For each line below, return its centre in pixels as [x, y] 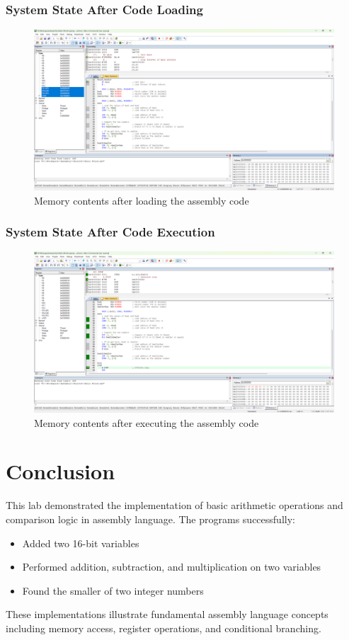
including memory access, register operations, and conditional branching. [164, 628]
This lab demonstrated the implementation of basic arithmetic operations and [174, 505]
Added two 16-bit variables [81, 543]
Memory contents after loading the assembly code [142, 200]
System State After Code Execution [110, 232]
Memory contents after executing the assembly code [147, 422]
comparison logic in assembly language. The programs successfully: [150, 519]
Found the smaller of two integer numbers [113, 590]
